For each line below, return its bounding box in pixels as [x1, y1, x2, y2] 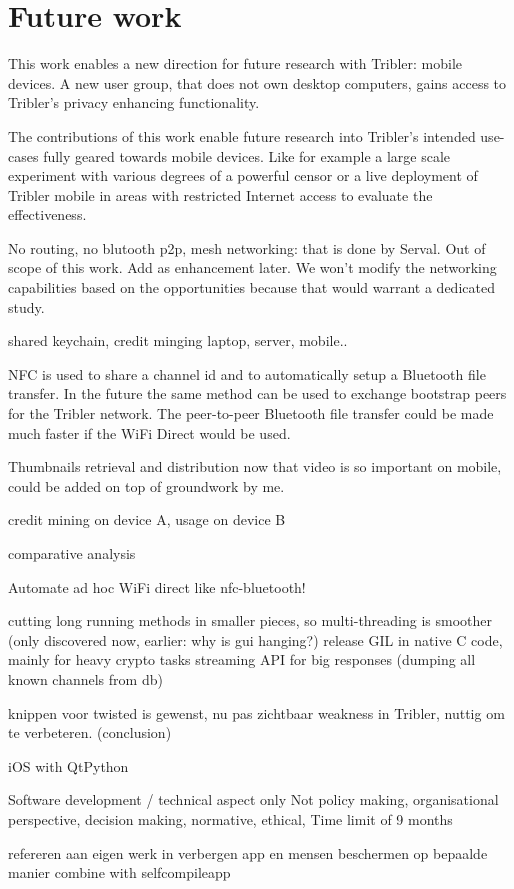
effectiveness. [8, 204, 87, 225]
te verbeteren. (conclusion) [8, 722, 172, 743]
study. [8, 296, 45, 317]
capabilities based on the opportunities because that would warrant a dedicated [8, 277, 495, 298]
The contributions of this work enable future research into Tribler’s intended [8, 125, 476, 146]
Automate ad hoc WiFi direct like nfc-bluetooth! [8, 576, 306, 597]
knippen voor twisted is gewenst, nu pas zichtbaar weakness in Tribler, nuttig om [8, 702, 505, 723]
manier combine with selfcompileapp [8, 862, 231, 883]
